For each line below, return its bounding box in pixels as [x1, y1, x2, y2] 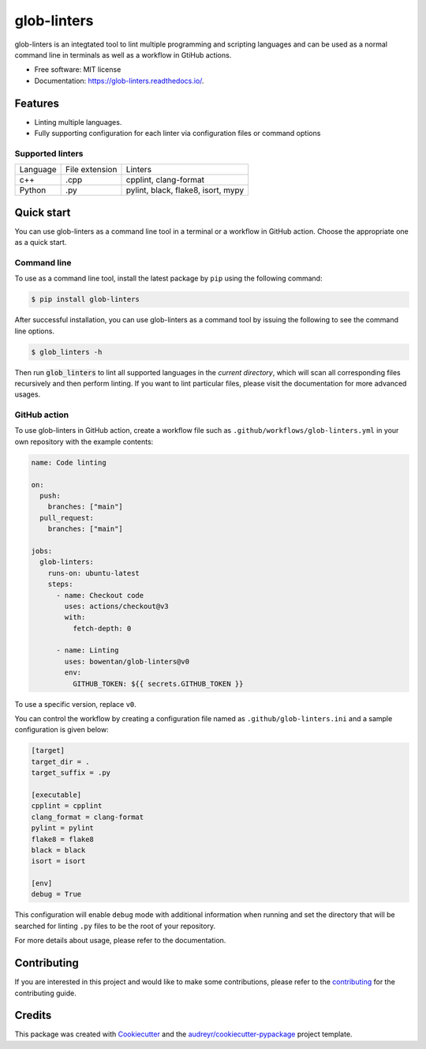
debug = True [31, 889, 82, 899]
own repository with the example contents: [14, 437, 154, 446]
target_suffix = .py [31, 769, 110, 777]
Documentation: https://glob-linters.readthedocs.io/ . [34, 76, 204, 85]
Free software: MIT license [34, 65, 121, 74]
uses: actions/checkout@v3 [64, 601, 169, 611]
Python [19, 185, 47, 196]
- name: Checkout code [56, 591, 144, 600]
